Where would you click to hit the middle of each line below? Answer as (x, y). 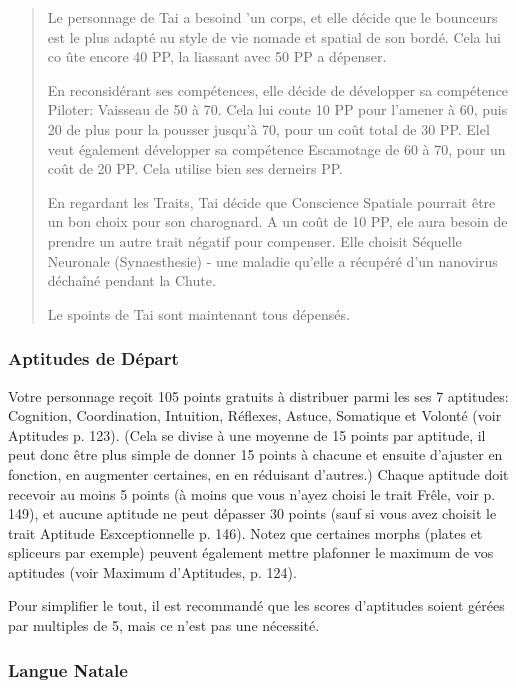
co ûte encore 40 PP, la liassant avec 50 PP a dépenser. (217, 56)
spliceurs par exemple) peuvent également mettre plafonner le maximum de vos (251, 552)
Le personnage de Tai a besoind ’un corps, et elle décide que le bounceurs (272, 17)
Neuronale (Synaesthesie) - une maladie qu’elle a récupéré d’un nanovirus (272, 260)
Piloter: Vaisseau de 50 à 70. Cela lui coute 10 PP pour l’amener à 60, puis (277, 109)
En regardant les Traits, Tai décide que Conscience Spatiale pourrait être (271, 201)
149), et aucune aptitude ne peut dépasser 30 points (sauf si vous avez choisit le (252, 513)
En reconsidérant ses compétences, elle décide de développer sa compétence (278, 89)
